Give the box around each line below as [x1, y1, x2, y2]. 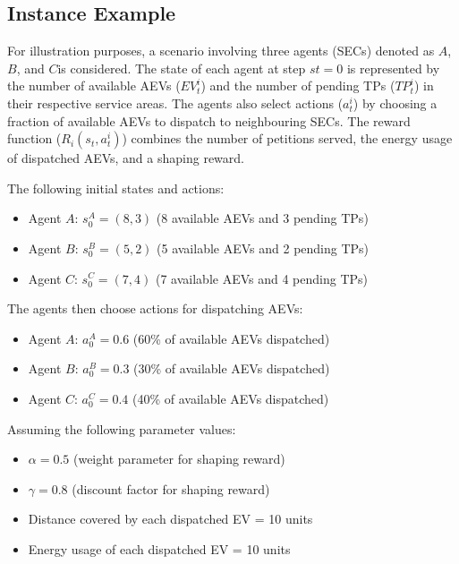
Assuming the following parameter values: [7, 419, 236, 438]
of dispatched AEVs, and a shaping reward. [7, 149, 244, 167]
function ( [7, 129, 62, 148]
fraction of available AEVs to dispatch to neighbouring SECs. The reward [7, 111, 411, 130]
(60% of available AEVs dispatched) [132, 329, 330, 347]
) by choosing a [353, 93, 438, 112]
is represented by [346, 58, 440, 77]
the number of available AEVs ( [7, 76, 181, 95]
